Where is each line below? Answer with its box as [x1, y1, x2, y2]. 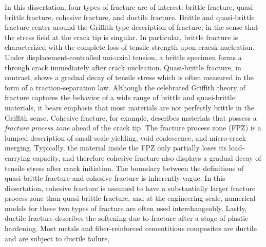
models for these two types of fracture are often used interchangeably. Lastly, [5, 202, 247, 213]
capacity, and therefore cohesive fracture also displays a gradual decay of [32, 152, 261, 163]
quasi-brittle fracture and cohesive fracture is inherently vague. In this [5, 173, 225, 183]
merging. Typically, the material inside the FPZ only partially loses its [5, 142, 227, 153]
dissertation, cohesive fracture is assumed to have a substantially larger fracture [5, 182, 256, 193]
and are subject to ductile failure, [5, 233, 110, 243]
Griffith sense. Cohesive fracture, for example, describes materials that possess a [5, 112, 257, 123]
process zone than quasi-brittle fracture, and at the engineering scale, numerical [5, 193, 256, 203]
